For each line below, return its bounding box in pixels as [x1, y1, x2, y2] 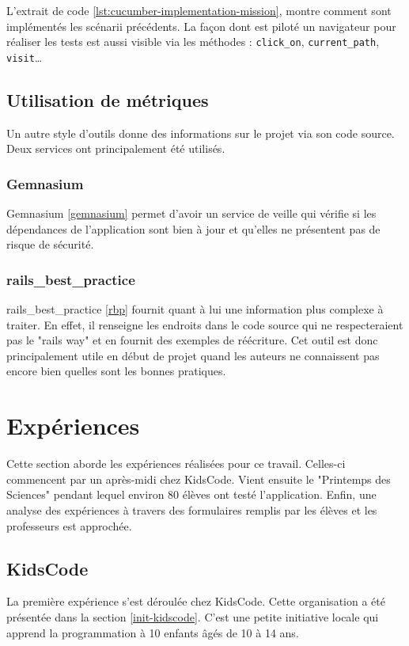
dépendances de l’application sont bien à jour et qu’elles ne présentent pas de [6, 220, 381, 237]
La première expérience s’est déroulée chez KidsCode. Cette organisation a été [6, 593, 385, 610]
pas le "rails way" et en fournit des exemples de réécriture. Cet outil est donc [6, 332, 378, 348]
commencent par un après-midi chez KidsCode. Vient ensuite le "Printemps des [6, 470, 391, 487]
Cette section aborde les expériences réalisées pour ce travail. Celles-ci [6, 455, 346, 472]
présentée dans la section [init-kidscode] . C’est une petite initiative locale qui [6, 608, 379, 625]
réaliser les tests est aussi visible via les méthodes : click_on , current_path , [6, 33, 380, 50]
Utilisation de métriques [6, 87, 209, 112]
